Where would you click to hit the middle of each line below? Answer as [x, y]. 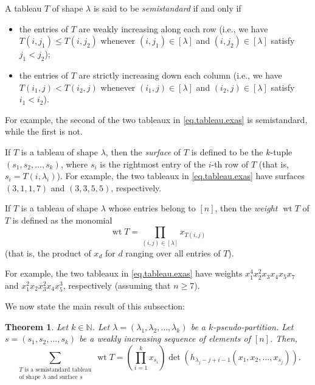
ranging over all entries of [173, 253]
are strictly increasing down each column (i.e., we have [180, 75]
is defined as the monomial [62, 220]
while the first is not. [44, 131]
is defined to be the [227, 151]
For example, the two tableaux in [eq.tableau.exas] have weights [124, 273]
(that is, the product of [48, 253]
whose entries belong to [152, 208]
